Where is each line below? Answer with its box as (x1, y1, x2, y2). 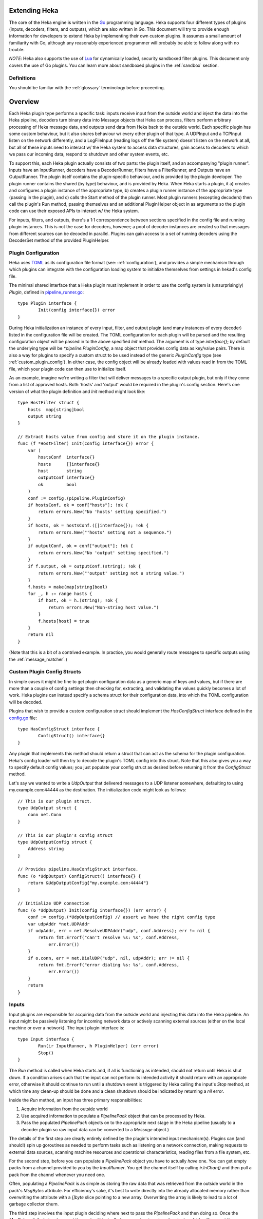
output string (27, 413, 62, 419)
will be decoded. (9, 699, 42, 705)
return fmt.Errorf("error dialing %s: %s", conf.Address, (38, 962, 180, 967)
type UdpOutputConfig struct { (18, 839, 93, 845)
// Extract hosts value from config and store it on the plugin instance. (18, 434, 200, 440)
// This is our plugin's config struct (18, 832, 113, 838)
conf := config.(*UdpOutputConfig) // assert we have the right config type (27, 914, 216, 920)
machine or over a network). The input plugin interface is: (9, 1025, 125, 1031)
